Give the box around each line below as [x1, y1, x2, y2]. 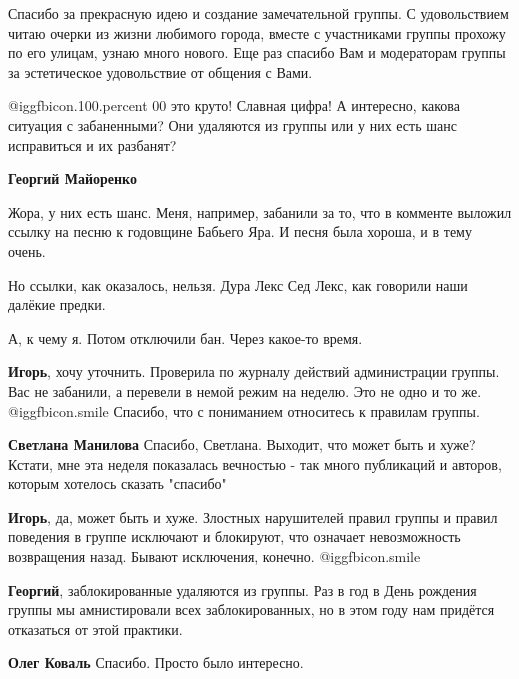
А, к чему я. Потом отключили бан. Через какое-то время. [8, 327, 363, 348]
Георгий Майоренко [8, 168, 137, 189]
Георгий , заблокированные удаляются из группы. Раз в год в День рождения [8, 579, 477, 600]
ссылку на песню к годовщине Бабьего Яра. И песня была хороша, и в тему [8, 221, 472, 242]
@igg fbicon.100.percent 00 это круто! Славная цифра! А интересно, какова [8, 95, 460, 116]
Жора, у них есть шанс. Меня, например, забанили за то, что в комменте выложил [8, 201, 512, 222]
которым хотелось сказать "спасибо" [8, 473, 227, 494]
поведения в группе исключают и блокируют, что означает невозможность [8, 526, 461, 547]
